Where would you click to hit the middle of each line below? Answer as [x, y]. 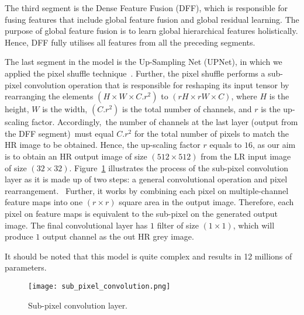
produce [19, 236]
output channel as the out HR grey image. [118, 236]
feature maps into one [44, 202]
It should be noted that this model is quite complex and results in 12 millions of [148, 256]
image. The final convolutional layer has [76, 225]
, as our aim [274, 145]
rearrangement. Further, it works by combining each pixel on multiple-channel [147, 190]
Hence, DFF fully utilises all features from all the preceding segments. [130, 42]
